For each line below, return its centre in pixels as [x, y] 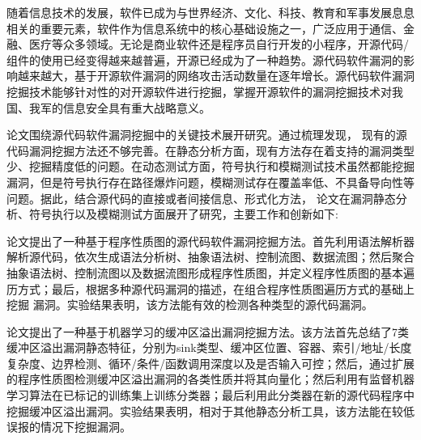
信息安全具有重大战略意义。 [136, 107]
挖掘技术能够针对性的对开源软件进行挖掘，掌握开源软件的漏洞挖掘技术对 [199, 91]
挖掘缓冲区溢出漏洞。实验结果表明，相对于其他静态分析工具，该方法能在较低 [210, 410]
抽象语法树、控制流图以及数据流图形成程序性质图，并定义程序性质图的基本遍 [210, 272]
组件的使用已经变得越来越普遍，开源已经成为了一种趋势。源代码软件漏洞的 [205, 59]
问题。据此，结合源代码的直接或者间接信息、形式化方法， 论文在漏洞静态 [201, 198]
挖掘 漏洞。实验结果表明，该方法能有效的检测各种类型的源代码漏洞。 [190, 305]
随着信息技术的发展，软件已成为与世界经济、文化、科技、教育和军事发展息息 [210, 12]
